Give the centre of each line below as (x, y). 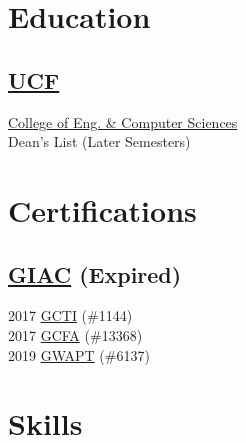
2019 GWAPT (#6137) (79, 354)
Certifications (102, 209)
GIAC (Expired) (95, 273)
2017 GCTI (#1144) (70, 315)
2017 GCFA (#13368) (75, 334)
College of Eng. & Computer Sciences (123, 121)
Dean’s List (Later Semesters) (99, 141)
